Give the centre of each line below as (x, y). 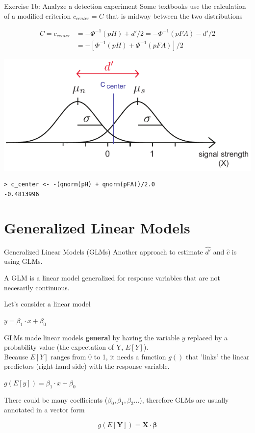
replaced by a (207, 337)
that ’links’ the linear (217, 356)
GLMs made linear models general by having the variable (92, 337)
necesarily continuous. (37, 287)
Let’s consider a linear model (47, 304)
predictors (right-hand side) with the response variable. (87, 366)
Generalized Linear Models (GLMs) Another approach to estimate (103, 251)
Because (16, 356)
